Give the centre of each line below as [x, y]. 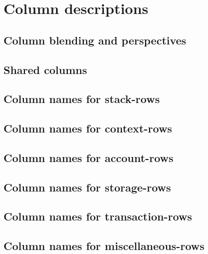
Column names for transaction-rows [98, 216]
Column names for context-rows [88, 128]
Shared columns [45, 69]
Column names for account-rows [88, 157]
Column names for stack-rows [82, 99]
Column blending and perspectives [95, 40]
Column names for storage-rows [87, 187]
